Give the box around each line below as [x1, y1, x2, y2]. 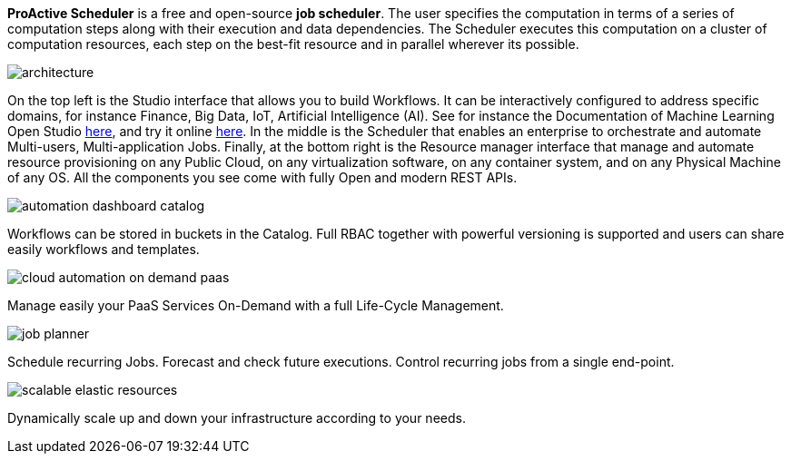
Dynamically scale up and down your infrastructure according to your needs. [7, 410, 466, 426]
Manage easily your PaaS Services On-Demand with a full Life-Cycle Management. [7, 298, 504, 313]
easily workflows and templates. [7, 241, 200, 257]
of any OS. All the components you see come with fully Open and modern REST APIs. [7, 170, 518, 185]
